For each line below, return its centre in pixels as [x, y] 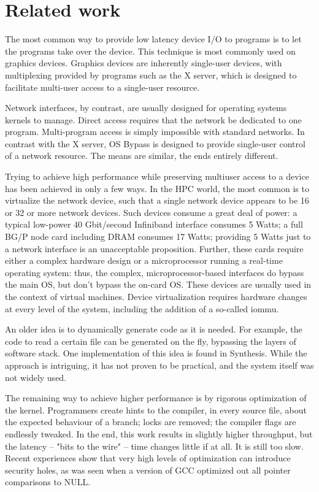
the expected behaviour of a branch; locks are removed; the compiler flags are [151, 422]
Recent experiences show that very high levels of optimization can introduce [148, 458]
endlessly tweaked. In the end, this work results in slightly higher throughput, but [159, 433]
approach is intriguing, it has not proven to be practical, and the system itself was [159, 365]
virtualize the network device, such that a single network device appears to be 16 [157, 200]
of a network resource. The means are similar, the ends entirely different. [142, 156]
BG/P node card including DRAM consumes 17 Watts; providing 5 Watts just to [158, 236]
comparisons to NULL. [48, 482]
